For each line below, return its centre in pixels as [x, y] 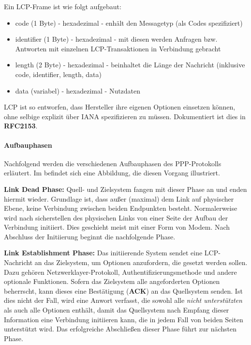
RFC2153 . [21, 126]
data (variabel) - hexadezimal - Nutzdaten [78, 90]
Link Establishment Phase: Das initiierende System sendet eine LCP [111, 253]
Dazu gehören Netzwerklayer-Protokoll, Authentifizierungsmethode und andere [120, 272]
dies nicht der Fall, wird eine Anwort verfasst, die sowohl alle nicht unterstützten [123, 300]
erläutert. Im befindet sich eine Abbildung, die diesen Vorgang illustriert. [112, 173]
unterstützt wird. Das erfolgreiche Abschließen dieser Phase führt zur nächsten [120, 329]
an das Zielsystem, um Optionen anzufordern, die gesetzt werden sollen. [141, 262]
